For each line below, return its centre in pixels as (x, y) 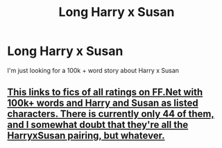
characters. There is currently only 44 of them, (111, 114)
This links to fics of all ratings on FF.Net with (105, 92)
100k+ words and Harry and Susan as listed (103, 103)
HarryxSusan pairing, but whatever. (86, 136)
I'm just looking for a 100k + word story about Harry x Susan (93, 70)
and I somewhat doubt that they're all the (98, 125)
